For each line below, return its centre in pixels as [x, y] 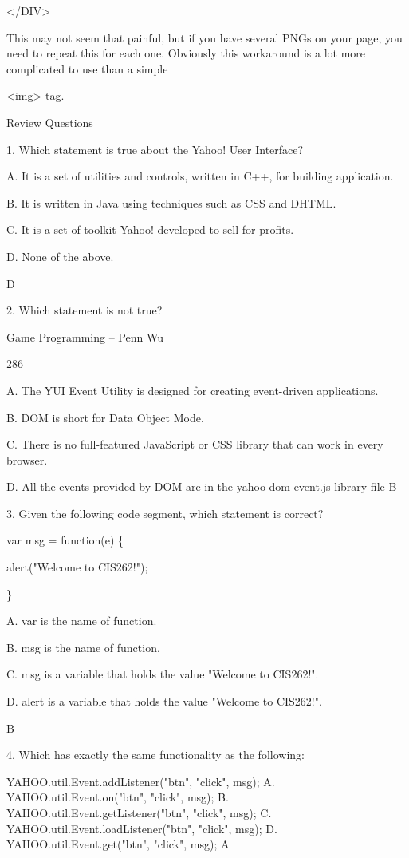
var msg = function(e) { [65, 540]
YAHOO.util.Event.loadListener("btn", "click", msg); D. [142, 828]
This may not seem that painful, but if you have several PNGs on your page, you [204, 37]
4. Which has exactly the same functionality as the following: [155, 755]
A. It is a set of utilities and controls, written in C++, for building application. [200, 176]
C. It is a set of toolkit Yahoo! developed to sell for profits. [150, 229]
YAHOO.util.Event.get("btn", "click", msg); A [118, 844]
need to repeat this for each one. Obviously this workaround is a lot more [186, 53]
